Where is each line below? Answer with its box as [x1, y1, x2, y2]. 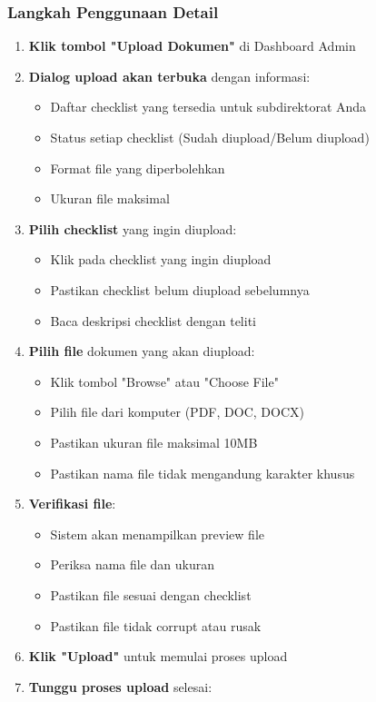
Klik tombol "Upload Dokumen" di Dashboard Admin [28, 36, 356, 55]
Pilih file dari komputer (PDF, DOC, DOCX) [50, 402, 304, 421]
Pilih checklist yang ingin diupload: [28, 219, 237, 238]
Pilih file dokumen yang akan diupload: [28, 341, 255, 361]
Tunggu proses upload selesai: [28, 677, 213, 696]
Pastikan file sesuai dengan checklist [50, 585, 252, 604]
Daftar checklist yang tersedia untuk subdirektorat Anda [50, 97, 367, 116]
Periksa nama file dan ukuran [50, 555, 215, 574]
